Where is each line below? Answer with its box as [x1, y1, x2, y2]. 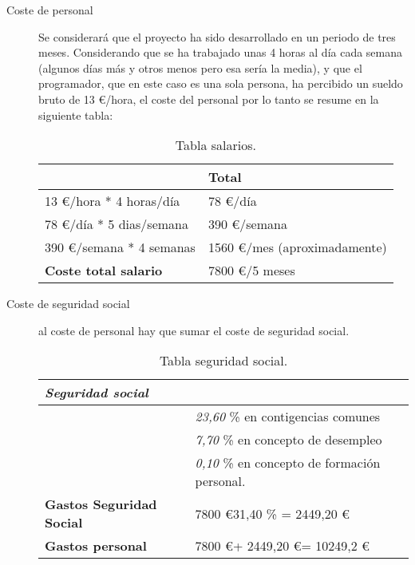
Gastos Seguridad [45, 495, 157, 514]
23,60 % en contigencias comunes [195, 407, 381, 426]
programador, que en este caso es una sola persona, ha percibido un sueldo [38, 75, 403, 92]
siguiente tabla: [38, 106, 113, 123]
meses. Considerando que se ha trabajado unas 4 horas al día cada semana [38, 44, 403, 61]
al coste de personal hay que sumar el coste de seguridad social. [38, 322, 350, 338]
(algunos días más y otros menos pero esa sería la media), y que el [38, 59, 362, 76]
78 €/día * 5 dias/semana [45, 215, 188, 234]
